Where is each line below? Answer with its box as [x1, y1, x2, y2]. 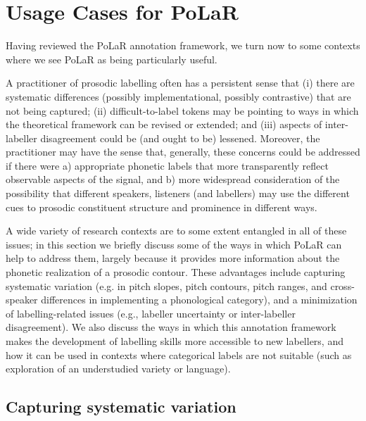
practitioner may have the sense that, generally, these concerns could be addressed [6, 144, 360, 159]
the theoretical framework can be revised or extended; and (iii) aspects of [6, 117, 322, 132]
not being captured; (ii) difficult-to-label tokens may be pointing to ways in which [6, 103, 359, 118]
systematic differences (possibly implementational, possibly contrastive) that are [6, 89, 351, 103]
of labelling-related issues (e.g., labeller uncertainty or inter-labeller [6, 306, 296, 320]
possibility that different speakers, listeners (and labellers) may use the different [6, 186, 350, 201]
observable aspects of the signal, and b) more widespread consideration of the [6, 172, 340, 187]
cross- [330, 278, 355, 293]
